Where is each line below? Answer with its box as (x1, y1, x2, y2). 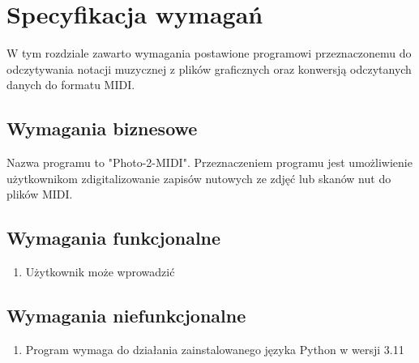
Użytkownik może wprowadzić (25, 263, 175, 280)
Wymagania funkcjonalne (6, 225, 221, 250)
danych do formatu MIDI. (6, 76, 135, 93)
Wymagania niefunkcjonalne (6, 303, 246, 328)
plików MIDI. (6, 186, 73, 203)
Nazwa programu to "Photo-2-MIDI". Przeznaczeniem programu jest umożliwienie (6, 154, 413, 171)
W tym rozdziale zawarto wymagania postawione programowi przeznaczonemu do (6, 45, 412, 62)
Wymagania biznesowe (6, 116, 198, 141)
